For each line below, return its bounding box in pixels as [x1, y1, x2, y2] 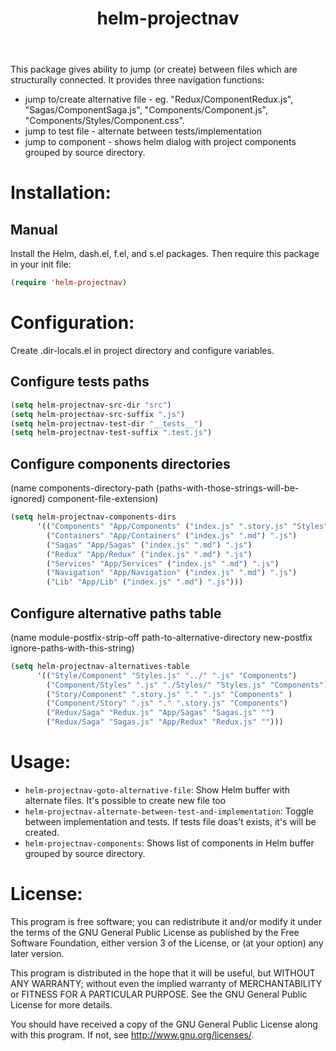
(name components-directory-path [10, 482, 154, 494]
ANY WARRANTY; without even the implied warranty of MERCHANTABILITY [10, 977, 323, 989]
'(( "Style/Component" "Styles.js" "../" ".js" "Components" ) [36, 670, 298, 681]
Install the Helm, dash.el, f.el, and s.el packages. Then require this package [10, 248, 320, 260]
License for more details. [10, 998, 113, 1011]
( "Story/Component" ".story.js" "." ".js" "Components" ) [46, 689, 293, 699]
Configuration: [10, 312, 135, 334]
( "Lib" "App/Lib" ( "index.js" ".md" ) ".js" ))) [46, 577, 244, 587]
